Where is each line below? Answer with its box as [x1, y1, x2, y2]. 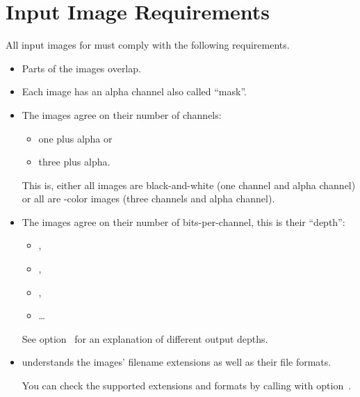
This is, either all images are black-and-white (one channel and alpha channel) [22, 177, 356, 192]
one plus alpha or [38, 131, 113, 145]
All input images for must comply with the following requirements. [6, 38, 290, 52]
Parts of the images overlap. [22, 60, 141, 75]
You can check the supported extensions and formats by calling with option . [22, 378, 352, 393]
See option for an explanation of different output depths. [22, 331, 268, 346]
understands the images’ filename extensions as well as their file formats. [22, 355, 332, 369]
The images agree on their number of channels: [22, 107, 222, 122]
